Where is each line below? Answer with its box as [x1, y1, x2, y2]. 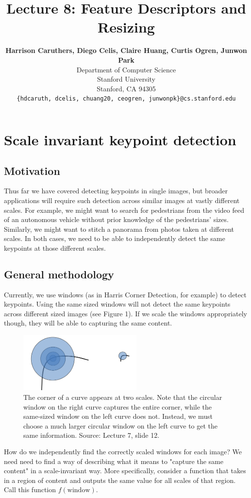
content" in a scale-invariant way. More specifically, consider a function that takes [4, 465, 246, 476]
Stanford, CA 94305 [97, 83, 156, 93]
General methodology [4, 266, 114, 281]
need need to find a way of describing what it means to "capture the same [4, 456, 223, 466]
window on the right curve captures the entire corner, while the [23, 401, 212, 412]
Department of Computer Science [76, 64, 176, 74]
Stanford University [97, 74, 155, 84]
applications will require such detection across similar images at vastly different [4, 195, 240, 205]
